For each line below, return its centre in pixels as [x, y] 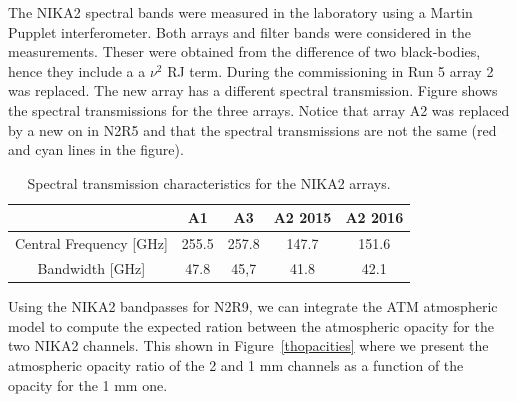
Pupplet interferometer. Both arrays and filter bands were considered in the [239, 31]
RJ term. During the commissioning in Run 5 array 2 [330, 70]
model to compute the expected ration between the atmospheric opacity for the [251, 325]
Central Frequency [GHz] [91, 243]
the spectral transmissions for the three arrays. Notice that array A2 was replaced [259, 109]
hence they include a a [77, 70]
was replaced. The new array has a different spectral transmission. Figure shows [253, 90]
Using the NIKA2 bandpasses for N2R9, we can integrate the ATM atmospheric [253, 306]
